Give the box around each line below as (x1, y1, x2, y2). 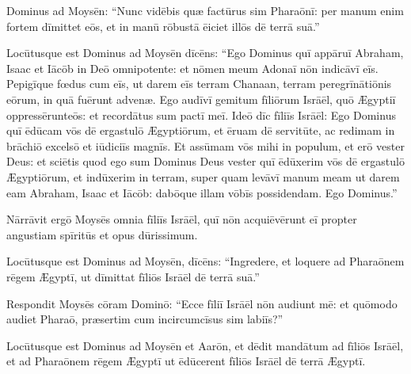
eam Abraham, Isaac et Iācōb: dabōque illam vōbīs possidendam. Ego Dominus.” (6, 184, 398, 200)
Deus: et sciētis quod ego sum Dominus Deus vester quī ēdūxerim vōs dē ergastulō (6, 153, 405, 170)
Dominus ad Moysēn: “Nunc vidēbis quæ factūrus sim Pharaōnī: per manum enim (6, 2, 404, 18)
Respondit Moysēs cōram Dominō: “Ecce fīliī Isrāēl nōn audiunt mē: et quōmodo (6, 295, 398, 311)
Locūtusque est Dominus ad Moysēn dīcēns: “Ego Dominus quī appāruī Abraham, (6, 44, 404, 61)
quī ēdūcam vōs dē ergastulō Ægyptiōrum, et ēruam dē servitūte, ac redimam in (6, 122, 395, 139)
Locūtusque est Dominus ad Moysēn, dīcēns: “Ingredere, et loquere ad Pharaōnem (6, 253, 405, 269)
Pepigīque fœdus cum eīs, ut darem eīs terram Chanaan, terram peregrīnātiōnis (6, 75, 392, 92)
